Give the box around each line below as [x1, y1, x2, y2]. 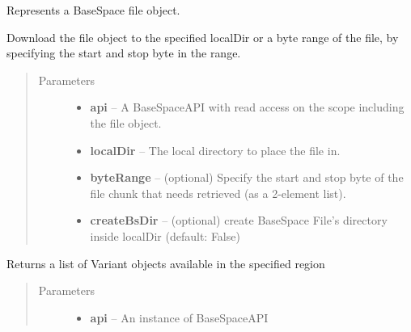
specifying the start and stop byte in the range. [6, 44, 241, 61]
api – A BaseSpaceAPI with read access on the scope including [90, 99, 405, 116]
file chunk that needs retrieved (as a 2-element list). [90, 184, 346, 201]
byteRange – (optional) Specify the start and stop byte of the [90, 169, 404, 186]
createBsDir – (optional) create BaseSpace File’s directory [90, 212, 388, 229]
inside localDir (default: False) [90, 227, 240, 244]
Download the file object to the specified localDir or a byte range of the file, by [6, 28, 399, 45]
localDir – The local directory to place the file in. [90, 141, 341, 158]
